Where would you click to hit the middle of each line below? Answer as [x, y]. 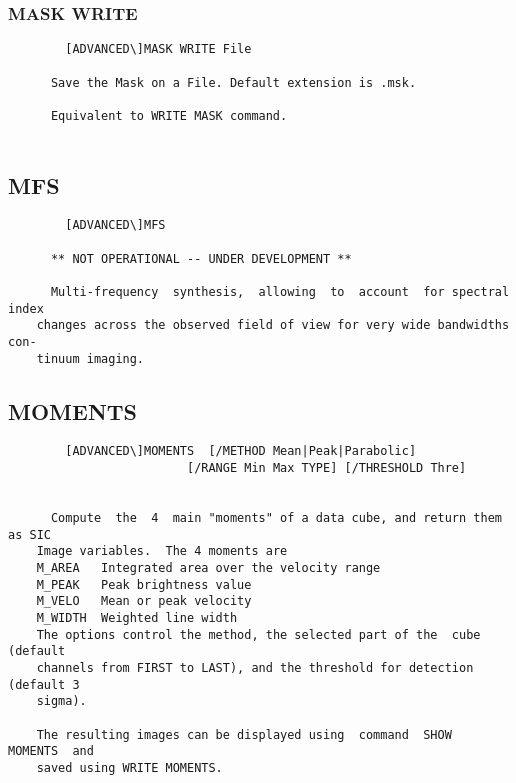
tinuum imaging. [90, 358]
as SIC [29, 534]
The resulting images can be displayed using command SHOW [244, 734]
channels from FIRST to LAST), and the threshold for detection [255, 668]
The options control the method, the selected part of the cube [258, 634]
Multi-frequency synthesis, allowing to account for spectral [280, 291]
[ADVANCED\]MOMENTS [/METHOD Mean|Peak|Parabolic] [241, 451]
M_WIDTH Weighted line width [137, 618]
